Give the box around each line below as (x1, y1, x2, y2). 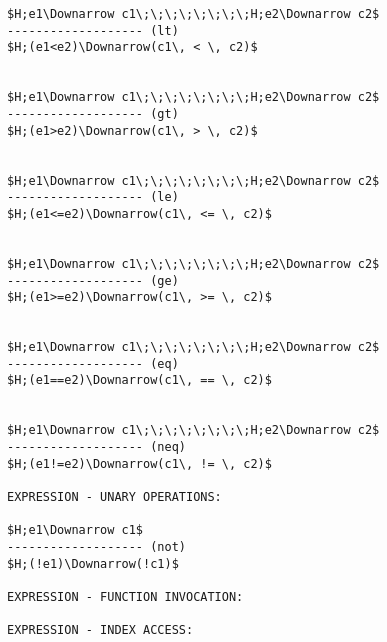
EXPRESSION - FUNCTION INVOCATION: (7, 589, 244, 604)
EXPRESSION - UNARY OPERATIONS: (7, 490, 222, 505)
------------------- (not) (7, 540, 186, 554)
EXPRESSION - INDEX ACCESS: (7, 623, 194, 638)
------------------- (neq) (7, 440, 186, 455)
